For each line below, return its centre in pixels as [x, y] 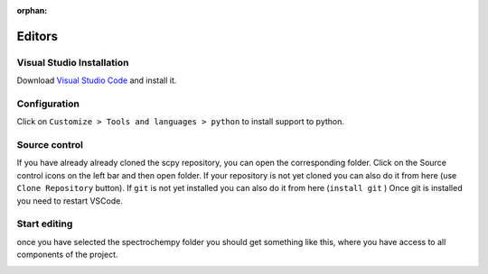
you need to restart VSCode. [70, 201]
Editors [38, 36]
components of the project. [67, 255]
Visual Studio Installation [73, 62]
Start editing [45, 224]
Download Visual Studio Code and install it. [97, 80]
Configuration [48, 104]
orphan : [32, 10]
